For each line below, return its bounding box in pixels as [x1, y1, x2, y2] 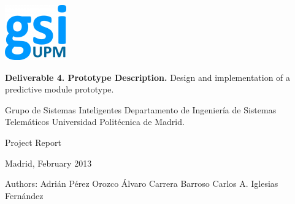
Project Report [5, 135, 61, 148]
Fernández [5, 189, 44, 202]
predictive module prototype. [5, 83, 114, 96]
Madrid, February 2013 [5, 156, 92, 169]
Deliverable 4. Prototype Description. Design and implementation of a [5, 70, 291, 83]
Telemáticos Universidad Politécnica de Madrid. [5, 115, 185, 128]
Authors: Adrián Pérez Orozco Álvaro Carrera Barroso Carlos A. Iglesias [5, 177, 278, 190]
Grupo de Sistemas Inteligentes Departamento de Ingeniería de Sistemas [5, 103, 277, 116]
